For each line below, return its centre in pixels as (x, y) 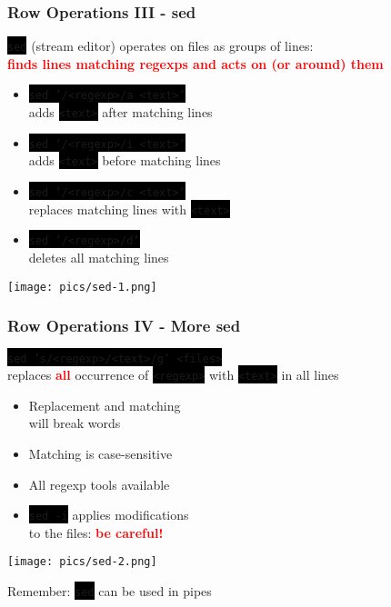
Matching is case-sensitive (100, 454)
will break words (75, 423)
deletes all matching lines (99, 258)
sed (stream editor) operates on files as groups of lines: (160, 46)
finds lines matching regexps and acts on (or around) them (195, 63)
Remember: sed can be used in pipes (110, 591)
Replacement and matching (105, 405)
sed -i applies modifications (109, 515)
